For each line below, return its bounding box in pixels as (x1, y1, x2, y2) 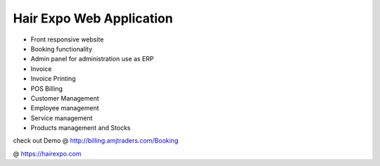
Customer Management (30, 94, 100, 102)
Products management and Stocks (30, 124, 131, 132)
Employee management (30, 104, 99, 113)
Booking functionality (30, 44, 93, 53)
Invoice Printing (30, 75, 77, 83)
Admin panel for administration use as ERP (30, 55, 154, 63)
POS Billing (30, 84, 63, 93)
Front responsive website (30, 35, 104, 44)
